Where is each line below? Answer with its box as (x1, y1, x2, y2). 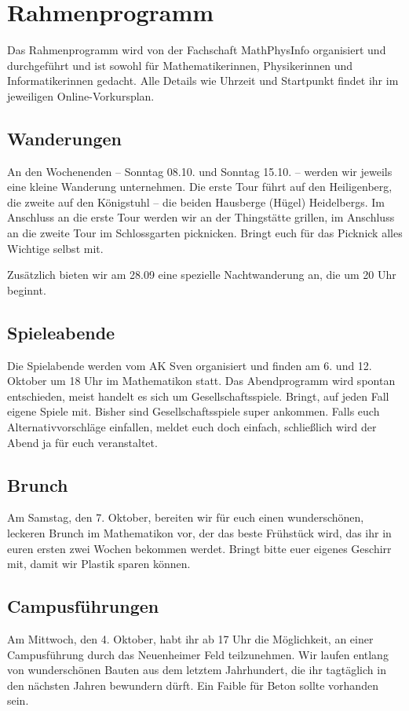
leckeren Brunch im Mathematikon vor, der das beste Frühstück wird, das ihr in (7, 525, 392, 541)
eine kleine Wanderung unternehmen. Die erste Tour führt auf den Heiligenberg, (7, 178, 393, 195)
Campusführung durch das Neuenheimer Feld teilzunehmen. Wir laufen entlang (7, 646, 389, 662)
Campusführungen (7, 594, 159, 618)
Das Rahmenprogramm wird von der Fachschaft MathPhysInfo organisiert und (7, 42, 386, 58)
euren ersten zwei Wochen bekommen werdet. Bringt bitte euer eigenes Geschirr (7, 540, 392, 556)
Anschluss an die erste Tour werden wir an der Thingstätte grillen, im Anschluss (7, 209, 395, 225)
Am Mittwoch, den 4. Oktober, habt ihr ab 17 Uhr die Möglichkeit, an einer (7, 631, 374, 647)
